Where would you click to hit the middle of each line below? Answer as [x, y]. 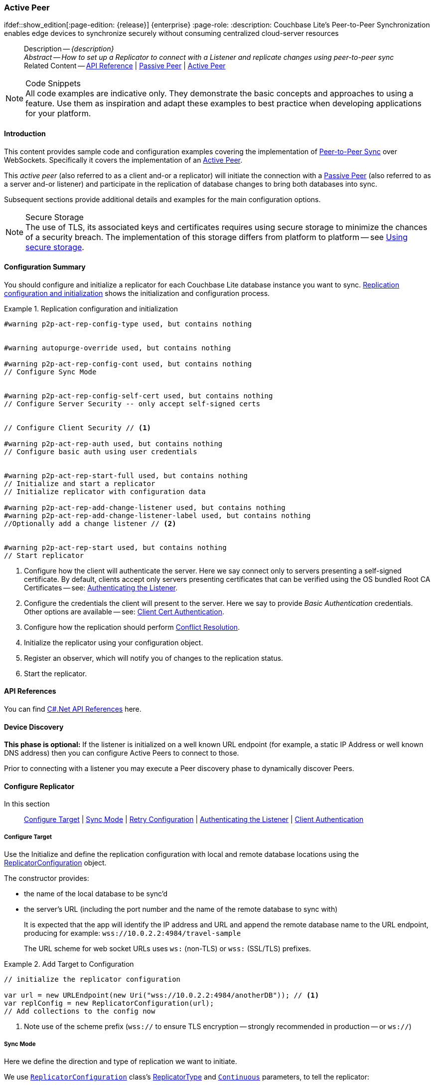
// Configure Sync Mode [50, 372]
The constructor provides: [47, 878]
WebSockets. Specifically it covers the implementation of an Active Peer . [123, 160]
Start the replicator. [56, 673]
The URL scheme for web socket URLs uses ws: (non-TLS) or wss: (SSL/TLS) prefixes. [168, 949]
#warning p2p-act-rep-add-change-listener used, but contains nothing [145, 507]
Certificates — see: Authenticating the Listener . [101, 587]
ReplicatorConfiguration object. [55, 863]
